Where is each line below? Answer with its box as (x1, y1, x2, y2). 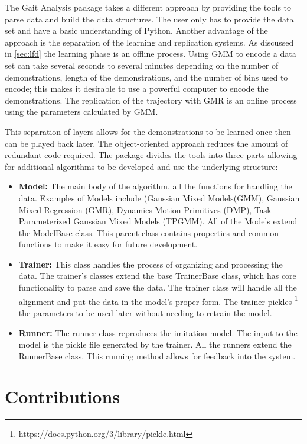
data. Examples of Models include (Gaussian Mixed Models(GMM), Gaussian (18, 191, 300, 204)
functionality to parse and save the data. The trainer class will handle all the (18, 281, 297, 294)
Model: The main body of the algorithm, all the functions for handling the (18, 180, 292, 192)
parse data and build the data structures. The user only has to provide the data (5, 12, 294, 25)
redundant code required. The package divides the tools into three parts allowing (5, 149, 298, 161)
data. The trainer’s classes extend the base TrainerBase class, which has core (18, 269, 296, 282)
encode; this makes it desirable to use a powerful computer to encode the (5, 82, 269, 95)
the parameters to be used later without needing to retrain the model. (18, 306, 272, 318)
